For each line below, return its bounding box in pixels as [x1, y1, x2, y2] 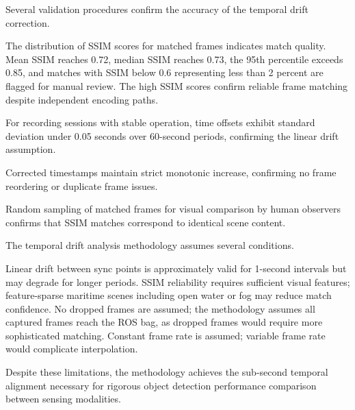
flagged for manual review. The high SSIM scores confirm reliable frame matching [5, 78, 348, 93]
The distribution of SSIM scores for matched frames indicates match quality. [5, 38, 326, 53]
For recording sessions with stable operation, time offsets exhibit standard [5, 115, 315, 130]
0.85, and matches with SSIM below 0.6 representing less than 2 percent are [5, 65, 324, 80]
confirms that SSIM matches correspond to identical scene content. [5, 215, 286, 229]
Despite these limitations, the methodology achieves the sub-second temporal [5, 365, 328, 379]
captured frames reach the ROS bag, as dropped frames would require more [5, 315, 323, 329]
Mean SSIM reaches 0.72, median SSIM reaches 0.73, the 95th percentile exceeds [5, 51, 343, 66]
